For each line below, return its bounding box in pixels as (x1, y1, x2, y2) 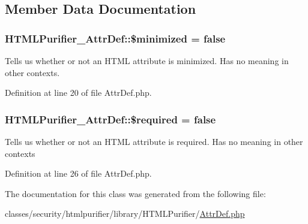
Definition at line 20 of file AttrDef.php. (5, 86, 152, 99)
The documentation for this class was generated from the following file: (5, 187, 266, 199)
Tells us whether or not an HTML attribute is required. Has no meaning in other (5, 135, 303, 147)
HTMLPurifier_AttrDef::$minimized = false (5, 31, 226, 46)
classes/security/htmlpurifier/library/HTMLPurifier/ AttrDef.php (5, 207, 245, 220)
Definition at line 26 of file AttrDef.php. (5, 167, 152, 180)
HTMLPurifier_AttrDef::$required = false (5, 111, 216, 126)
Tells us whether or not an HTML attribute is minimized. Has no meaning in (5, 55, 289, 66)
